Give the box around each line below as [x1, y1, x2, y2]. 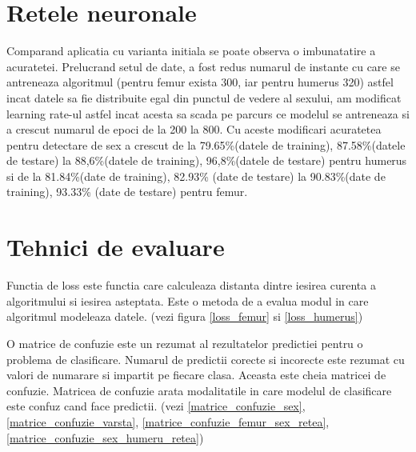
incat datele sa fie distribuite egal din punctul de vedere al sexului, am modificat [6, 89, 402, 106]
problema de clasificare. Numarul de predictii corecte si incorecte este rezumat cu [6, 350, 405, 367]
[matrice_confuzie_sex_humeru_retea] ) [6, 429, 204, 446]
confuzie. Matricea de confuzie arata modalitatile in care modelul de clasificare [6, 382, 392, 398]
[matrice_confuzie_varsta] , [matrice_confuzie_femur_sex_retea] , [6, 413, 330, 430]
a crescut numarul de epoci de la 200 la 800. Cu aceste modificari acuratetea [6, 121, 382, 138]
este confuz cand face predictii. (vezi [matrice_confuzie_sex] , [6, 398, 306, 414]
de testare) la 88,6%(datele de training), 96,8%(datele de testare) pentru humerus [6, 152, 407, 169]
